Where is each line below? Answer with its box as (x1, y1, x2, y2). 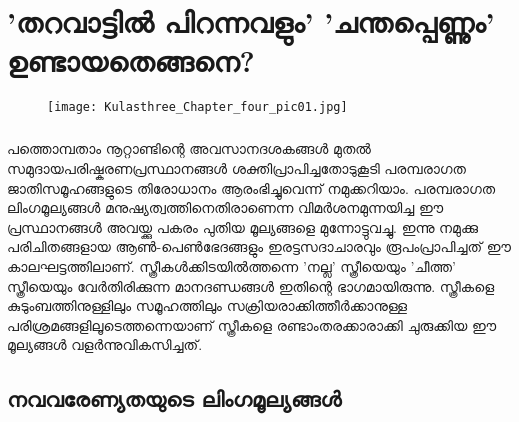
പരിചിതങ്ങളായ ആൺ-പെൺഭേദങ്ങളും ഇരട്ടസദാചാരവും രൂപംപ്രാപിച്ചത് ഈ (7, 236, 511, 257)
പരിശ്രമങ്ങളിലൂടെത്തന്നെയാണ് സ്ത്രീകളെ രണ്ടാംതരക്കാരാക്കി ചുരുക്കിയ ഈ (7, 314, 497, 335)
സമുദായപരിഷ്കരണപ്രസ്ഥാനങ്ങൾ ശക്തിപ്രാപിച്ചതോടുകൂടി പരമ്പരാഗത (7, 157, 466, 178)
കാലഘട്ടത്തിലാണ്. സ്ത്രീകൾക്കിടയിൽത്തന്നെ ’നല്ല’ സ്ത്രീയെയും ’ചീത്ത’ (7, 255, 456, 276)
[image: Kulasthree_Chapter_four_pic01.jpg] (47, 100, 348, 115)
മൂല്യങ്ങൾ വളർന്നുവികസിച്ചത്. (7, 334, 203, 355)
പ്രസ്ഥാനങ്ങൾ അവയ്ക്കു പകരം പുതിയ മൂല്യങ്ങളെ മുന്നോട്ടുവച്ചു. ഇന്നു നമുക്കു (7, 216, 478, 237)
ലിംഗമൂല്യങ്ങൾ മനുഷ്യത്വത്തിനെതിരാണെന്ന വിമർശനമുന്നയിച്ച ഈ (7, 197, 444, 218)
